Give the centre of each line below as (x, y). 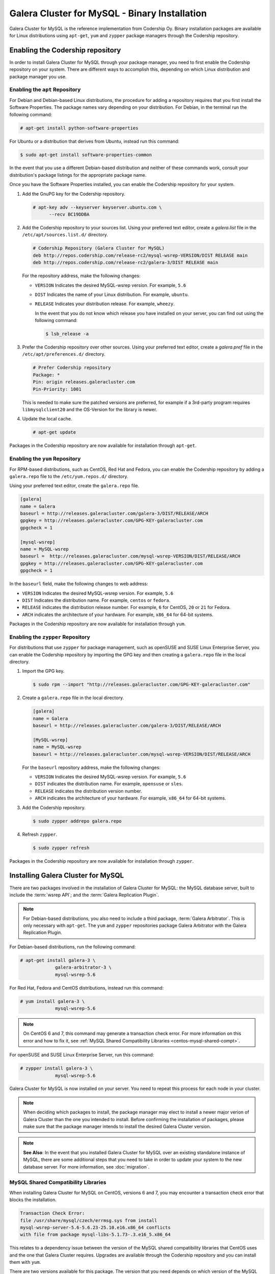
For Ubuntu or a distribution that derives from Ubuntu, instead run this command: (94, 141)
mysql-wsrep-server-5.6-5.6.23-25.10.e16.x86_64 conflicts (95, 1227)
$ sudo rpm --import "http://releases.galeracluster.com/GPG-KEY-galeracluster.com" (142, 685)
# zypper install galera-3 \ (57, 1068)
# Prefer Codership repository (72, 368)
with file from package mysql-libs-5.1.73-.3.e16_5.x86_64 (95, 1235)
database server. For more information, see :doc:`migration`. (86, 1166)
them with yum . (25, 1262)
